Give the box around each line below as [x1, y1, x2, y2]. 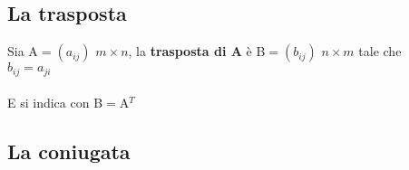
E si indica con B [7, 93, 103, 112]
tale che [358, 42, 402, 61]
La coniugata [7, 137, 131, 165]
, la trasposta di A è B [128, 42, 266, 61]
